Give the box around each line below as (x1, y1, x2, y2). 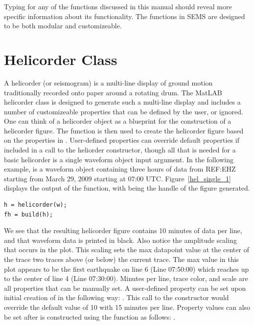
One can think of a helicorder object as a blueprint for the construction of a (4, 116, 231, 126)
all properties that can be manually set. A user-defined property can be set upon (4, 282, 246, 293)
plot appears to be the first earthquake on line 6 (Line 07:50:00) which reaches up (4, 263, 249, 274)
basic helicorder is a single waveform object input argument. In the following (4, 154, 233, 164)
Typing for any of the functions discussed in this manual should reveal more (4, 1, 232, 11)
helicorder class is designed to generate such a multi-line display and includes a (4, 97, 241, 107)
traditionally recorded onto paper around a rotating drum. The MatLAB (4, 87, 222, 97)
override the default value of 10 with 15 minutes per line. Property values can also (4, 302, 251, 312)
